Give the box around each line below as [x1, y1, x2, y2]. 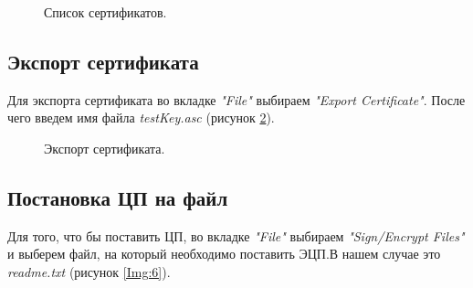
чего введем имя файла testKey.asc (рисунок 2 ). [7, 108, 275, 127]
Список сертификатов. [44, 3, 167, 21]
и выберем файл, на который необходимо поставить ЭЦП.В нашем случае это [7, 244, 441, 263]
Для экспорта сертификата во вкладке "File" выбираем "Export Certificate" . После [7, 90, 466, 109]
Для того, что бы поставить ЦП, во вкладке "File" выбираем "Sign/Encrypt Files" [7, 226, 465, 245]
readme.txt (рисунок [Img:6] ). [7, 261, 171, 281]
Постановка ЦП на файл [7, 183, 228, 211]
